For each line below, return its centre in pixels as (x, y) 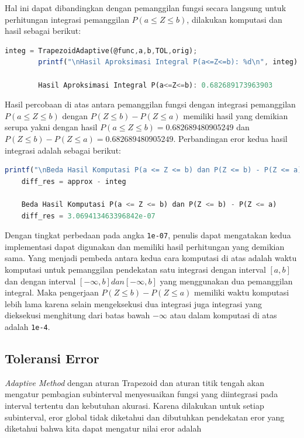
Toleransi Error (52, 358)
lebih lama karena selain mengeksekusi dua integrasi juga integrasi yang (133, 303)
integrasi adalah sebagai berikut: (63, 150)
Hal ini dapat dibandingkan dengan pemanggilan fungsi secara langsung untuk (146, 8)
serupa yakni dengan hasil (51, 127)
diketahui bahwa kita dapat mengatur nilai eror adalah (103, 428)
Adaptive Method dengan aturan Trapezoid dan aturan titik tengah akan (135, 382)
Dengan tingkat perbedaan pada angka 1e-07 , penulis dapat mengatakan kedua (148, 235)
